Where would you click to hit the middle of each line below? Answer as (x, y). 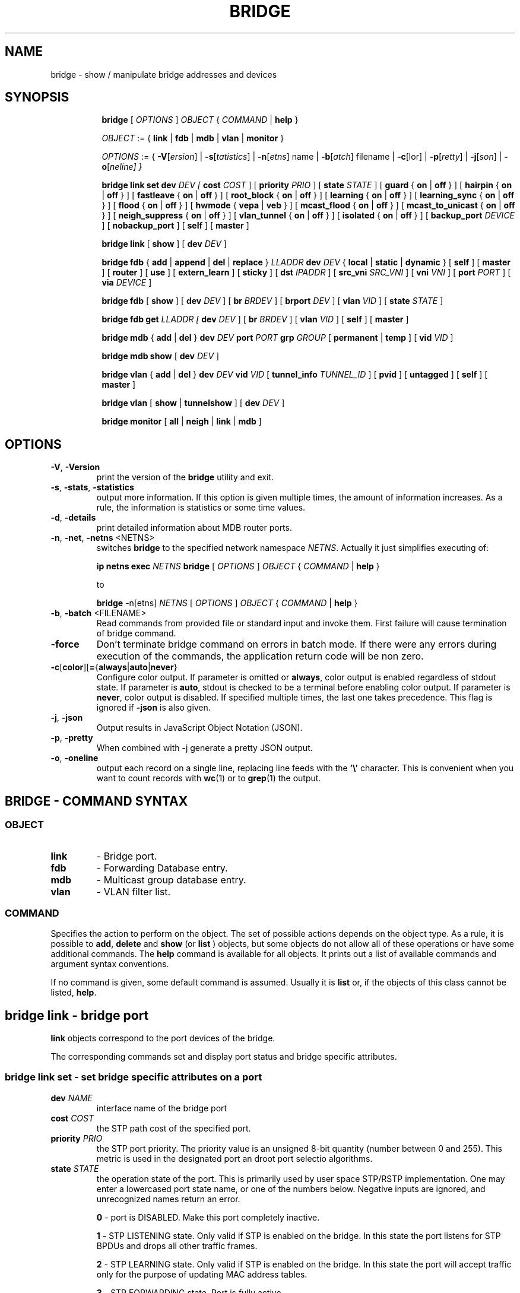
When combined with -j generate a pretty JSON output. (204, 748)
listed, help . (74, 993)
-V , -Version (75, 467)
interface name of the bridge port (162, 1108)
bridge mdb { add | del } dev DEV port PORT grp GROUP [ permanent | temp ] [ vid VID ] (278, 338)
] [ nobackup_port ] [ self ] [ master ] (175, 226)
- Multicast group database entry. (171, 880)
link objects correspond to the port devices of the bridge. (163, 1038)
